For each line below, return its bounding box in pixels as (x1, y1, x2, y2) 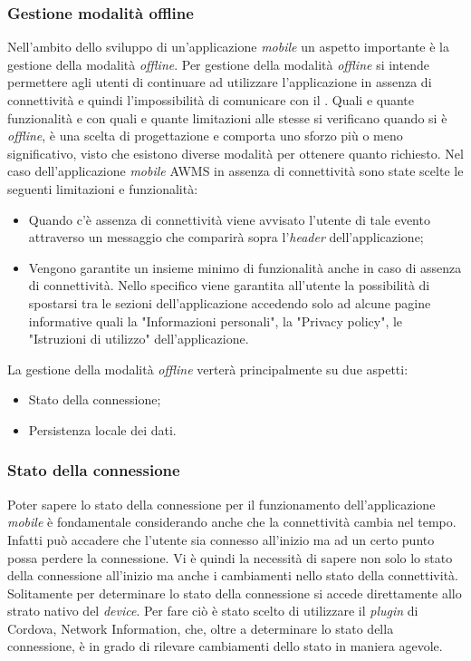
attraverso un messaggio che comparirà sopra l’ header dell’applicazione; (28, 228, 424, 247)
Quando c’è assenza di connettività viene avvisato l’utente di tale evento (28, 209, 430, 228)
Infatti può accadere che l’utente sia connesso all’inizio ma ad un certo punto (7, 530, 435, 549)
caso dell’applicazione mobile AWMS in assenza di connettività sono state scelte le (7, 161, 464, 180)
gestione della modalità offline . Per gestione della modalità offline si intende (7, 54, 429, 73)
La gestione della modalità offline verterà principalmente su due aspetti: (7, 359, 409, 378)
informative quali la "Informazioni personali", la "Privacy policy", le (28, 311, 403, 330)
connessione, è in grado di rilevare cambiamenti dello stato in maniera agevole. (7, 637, 443, 656)
